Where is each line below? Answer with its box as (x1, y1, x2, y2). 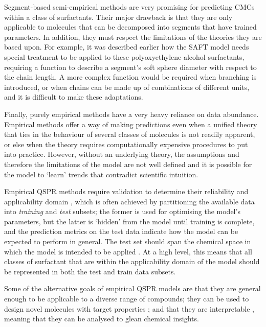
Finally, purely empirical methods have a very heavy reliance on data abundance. (4, 108, 259, 119)
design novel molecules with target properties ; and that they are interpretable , (4, 303, 254, 314)
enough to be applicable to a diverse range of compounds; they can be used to (4, 293, 249, 304)
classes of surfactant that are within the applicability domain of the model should (4, 256, 260, 267)
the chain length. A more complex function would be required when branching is (4, 72, 257, 82)
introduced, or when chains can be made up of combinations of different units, (4, 81, 250, 92)
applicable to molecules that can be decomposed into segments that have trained (4, 21, 257, 32)
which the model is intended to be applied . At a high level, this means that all (4, 246, 252, 256)
